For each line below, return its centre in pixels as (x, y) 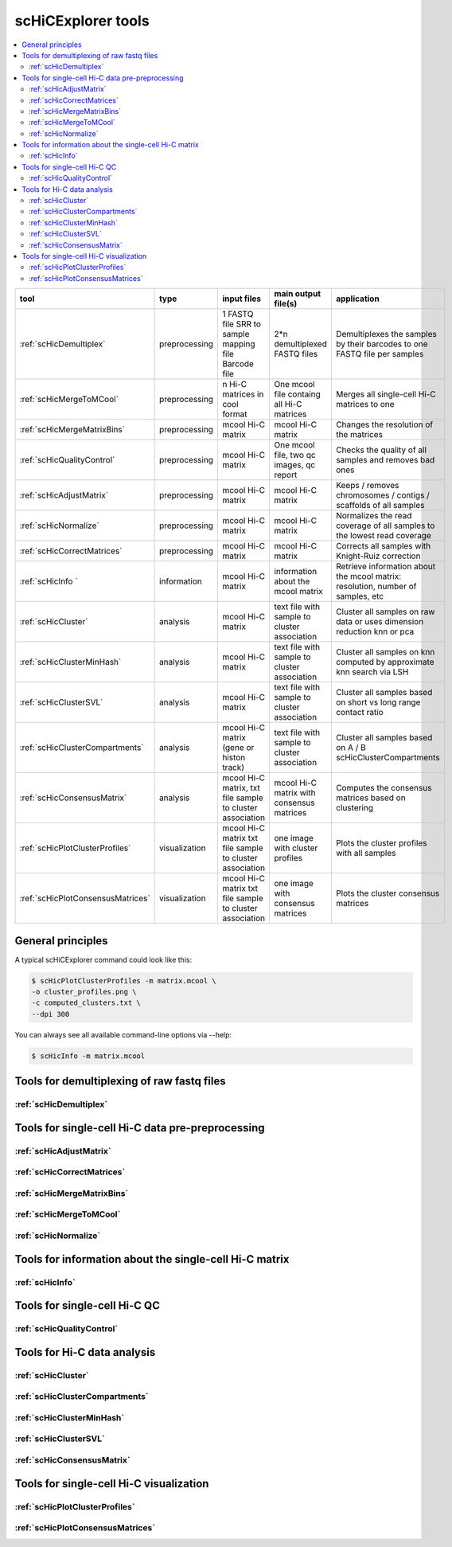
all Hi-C (288, 404)
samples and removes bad (385, 460)
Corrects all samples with (383, 546)
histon (234, 758)
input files (242, 299)
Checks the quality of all (381, 450)
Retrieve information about (386, 567)
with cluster (296, 848)
